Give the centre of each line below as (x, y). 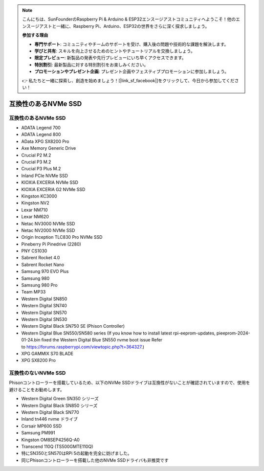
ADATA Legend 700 (41, 128)
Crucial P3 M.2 (36, 162)
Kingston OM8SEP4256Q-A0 (51, 440)
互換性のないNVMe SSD (37, 373)
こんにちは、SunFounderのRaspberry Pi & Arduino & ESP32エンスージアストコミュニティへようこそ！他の (129, 19)
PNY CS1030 (34, 251)
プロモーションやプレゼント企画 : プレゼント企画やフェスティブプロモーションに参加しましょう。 (132, 71)
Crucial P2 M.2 (36, 155)
